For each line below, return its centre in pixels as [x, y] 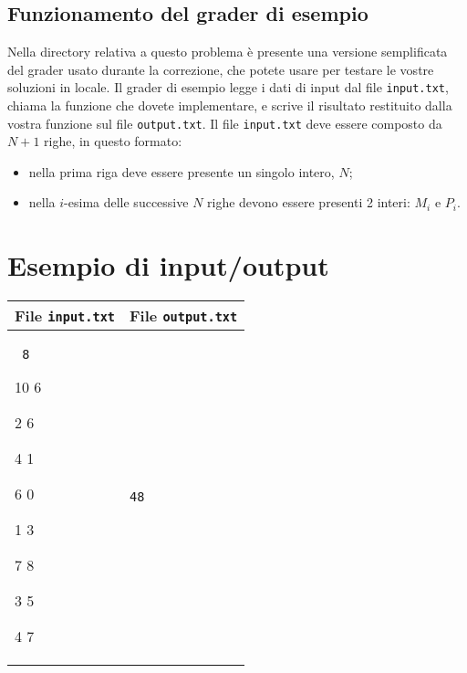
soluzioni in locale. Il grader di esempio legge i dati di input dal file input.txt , [228, 87]
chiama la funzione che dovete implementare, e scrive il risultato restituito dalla [230, 105]
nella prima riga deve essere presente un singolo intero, [182, 171]
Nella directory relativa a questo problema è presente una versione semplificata [228, 52]
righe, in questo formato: [113, 141]
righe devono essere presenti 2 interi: [309, 202]
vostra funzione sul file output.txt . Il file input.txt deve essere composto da [225, 123]
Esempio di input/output [168, 265]
